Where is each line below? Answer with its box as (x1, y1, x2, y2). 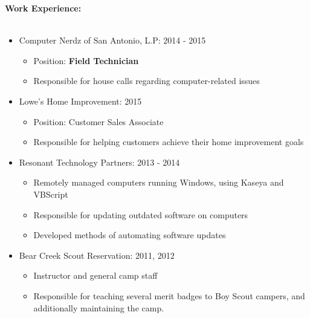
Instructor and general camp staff (33, 269, 158, 282)
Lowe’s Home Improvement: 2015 (19, 94, 142, 107)
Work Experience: (5, 2, 82, 14)
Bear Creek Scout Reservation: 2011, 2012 (19, 248, 175, 261)
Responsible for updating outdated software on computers (33, 208, 248, 221)
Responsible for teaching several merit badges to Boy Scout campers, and (33, 289, 305, 302)
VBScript (33, 187, 68, 200)
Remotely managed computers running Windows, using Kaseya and (33, 176, 284, 189)
